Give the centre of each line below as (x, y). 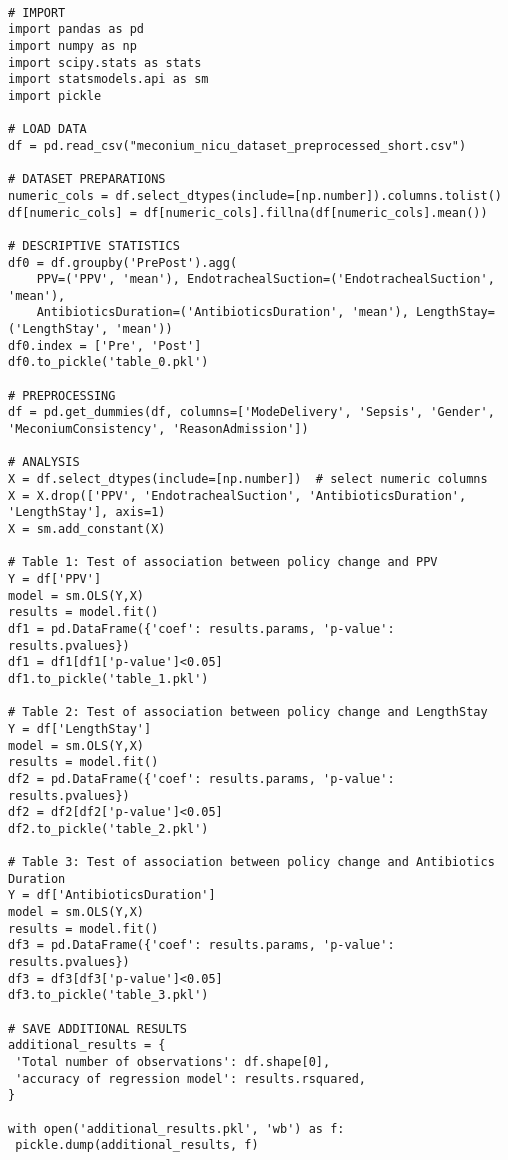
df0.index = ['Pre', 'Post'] (105, 345)
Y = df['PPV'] (55, 578)
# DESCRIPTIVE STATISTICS (94, 245)
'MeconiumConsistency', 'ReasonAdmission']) (158, 429)
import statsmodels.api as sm (108, 79)
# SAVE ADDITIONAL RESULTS (97, 1028)
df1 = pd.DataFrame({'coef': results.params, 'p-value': (201, 628)
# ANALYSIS (44, 462)
